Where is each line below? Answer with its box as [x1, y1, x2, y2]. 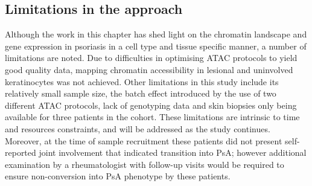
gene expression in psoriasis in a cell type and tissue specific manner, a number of [5, 39, 307, 52]
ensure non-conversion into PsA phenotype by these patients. [5, 170, 231, 182]
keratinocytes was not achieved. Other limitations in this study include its [5, 75, 279, 88]
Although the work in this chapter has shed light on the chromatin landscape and [5, 28, 307, 40]
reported [5, 146, 36, 159]
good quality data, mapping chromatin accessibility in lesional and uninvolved [5, 63, 293, 75]
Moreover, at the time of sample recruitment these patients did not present [5, 134, 282, 147]
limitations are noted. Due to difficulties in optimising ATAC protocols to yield [5, 51, 298, 64]
